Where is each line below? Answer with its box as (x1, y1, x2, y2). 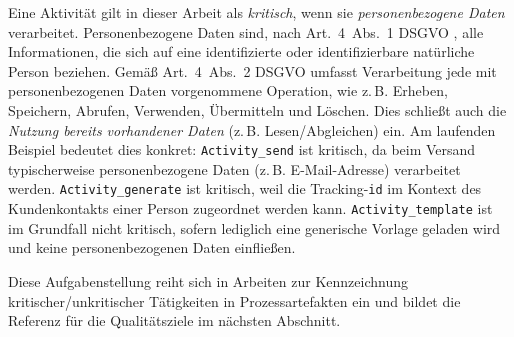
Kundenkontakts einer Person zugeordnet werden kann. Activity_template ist (8, 198, 493, 219)
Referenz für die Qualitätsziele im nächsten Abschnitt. (8, 310, 341, 331)
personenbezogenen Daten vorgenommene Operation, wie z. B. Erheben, (8, 80, 448, 101)
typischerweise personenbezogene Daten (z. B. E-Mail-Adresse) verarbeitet (8, 158, 461, 179)
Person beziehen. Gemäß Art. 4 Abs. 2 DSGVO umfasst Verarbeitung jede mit (8, 60, 497, 81)
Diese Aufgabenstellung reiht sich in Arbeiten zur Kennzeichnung (8, 270, 408, 291)
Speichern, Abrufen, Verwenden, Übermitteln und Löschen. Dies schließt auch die (8, 99, 507, 120)
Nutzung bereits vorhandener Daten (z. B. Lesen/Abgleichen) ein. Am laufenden (8, 119, 496, 140)
